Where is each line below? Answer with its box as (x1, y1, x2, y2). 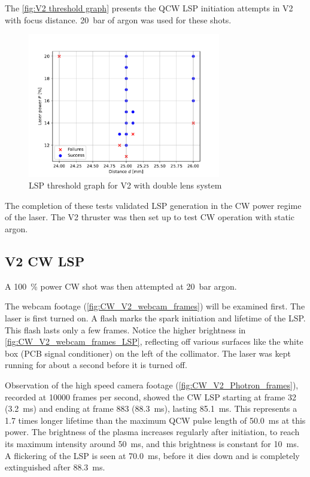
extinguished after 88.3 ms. (5, 461, 105, 473)
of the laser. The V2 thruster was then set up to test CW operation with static (5, 211, 294, 223)
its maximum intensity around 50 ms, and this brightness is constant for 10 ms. (5, 437, 299, 449)
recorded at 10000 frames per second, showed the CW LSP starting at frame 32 (5, 390, 297, 403)
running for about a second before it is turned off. (5, 358, 187, 371)
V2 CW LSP (5, 252, 85, 271)
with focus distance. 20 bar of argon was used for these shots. (5, 13, 232, 26)
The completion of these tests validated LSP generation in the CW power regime (5, 199, 302, 211)
